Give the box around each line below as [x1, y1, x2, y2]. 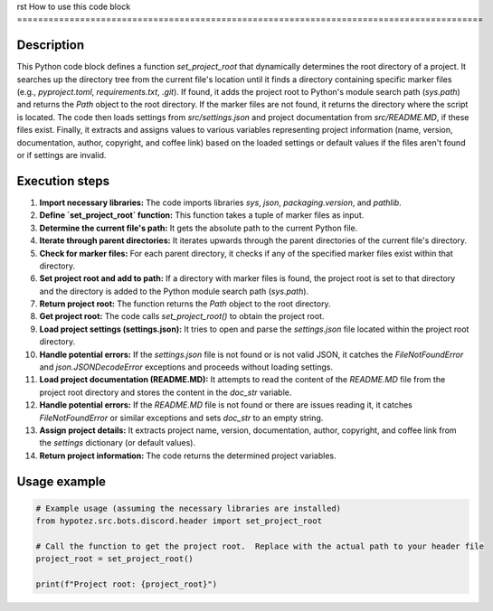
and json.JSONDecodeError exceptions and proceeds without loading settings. [39, 362, 334, 372]
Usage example [16, 474, 107, 489]
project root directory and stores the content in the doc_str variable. [39, 387, 292, 398]
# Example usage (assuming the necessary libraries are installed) [35, 503, 342, 513]
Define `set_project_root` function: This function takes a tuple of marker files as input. [39, 210, 365, 221]
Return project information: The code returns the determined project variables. [39, 450, 337, 461]
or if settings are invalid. [16, 150, 107, 161]
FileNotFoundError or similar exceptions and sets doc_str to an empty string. [39, 412, 324, 423]
